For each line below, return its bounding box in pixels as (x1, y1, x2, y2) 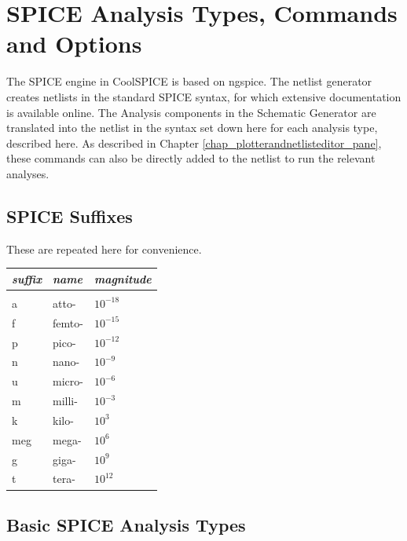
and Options (6, 27, 142, 60)
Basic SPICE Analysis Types (6, 512, 246, 536)
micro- (53, 373, 83, 389)
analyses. (6, 165, 49, 181)
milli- (53, 393, 78, 409)
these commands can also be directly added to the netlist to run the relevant (6, 150, 376, 166)
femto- (53, 314, 83, 331)
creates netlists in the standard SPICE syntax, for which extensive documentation (6, 88, 401, 104)
